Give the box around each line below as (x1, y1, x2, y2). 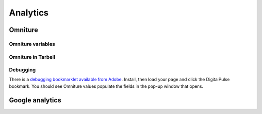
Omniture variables (9, 40, 55, 47)
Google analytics (9, 96, 62, 104)
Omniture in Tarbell (9, 53, 55, 60)
